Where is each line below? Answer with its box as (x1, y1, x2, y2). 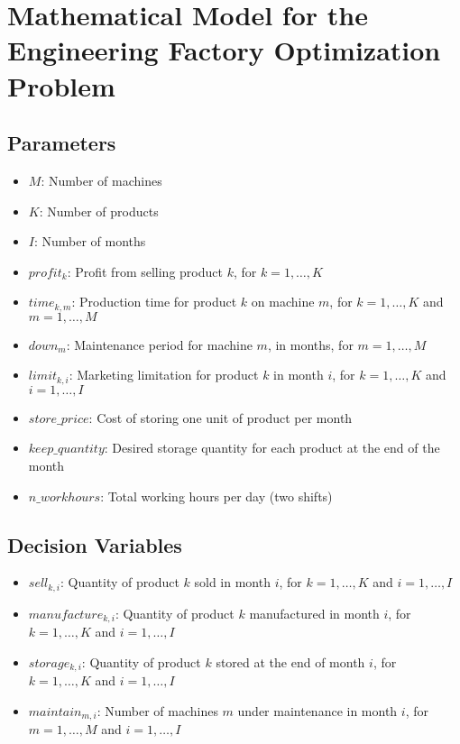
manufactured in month (249, 603, 380, 622)
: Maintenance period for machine (66, 335, 253, 354)
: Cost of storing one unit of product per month (88, 408, 353, 427)
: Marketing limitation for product (69, 365, 259, 384)
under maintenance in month (237, 701, 398, 720)
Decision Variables (7, 530, 182, 558)
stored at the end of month (216, 652, 365, 671)
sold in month (194, 573, 271, 592)
